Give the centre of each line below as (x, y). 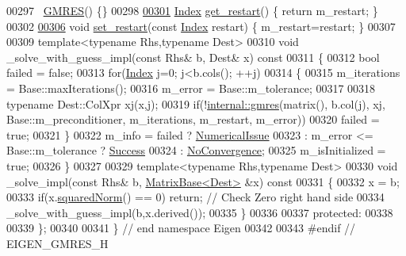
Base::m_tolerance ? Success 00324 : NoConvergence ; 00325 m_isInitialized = (196, 150)
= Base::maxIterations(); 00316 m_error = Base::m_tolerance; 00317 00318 (191, 88)
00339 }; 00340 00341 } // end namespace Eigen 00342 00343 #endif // (181, 228)
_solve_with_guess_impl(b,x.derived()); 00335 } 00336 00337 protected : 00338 (200, 212)
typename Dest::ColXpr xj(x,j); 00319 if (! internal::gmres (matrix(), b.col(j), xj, (196, 103)
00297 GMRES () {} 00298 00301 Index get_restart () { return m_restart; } (192, 10)
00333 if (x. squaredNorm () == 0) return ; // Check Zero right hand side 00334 (195, 197)
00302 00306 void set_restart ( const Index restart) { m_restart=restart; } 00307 (201, 26)
